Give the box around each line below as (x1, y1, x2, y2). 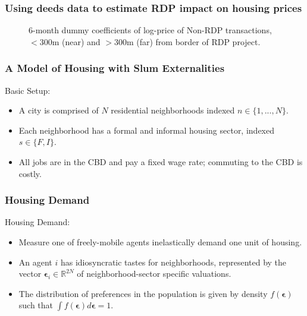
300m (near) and (39, 35, 101, 48)
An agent (18, 255, 52, 268)
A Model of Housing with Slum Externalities (5, 61, 225, 75)
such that (18, 299, 54, 311)
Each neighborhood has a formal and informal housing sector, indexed (18, 124, 274, 136)
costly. (18, 167, 42, 179)
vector (18, 267, 42, 280)
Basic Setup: (5, 84, 51, 96)
